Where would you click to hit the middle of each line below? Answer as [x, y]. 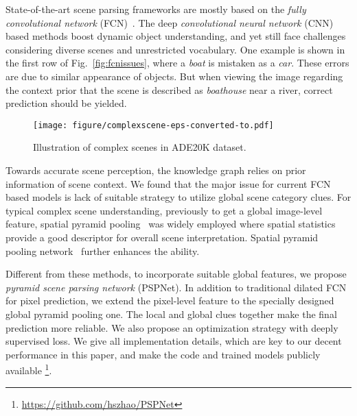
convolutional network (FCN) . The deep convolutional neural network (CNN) [170, 22]
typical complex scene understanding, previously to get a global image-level [164, 210]
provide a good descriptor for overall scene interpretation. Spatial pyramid [162, 237]
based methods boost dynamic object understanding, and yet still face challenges [176, 36]
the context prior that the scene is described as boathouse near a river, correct [169, 89]
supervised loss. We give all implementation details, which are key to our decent [174, 341]
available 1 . [29, 369]
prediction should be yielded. [66, 103]
